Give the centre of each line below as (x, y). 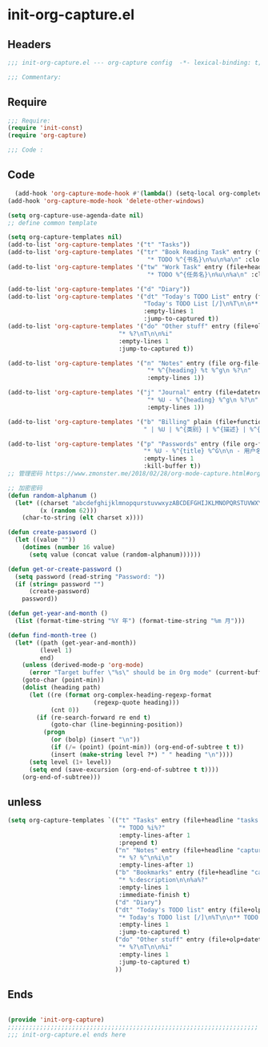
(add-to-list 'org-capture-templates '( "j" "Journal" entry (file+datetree (136, 393)
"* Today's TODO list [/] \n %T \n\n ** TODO (188, 917)
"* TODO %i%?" (142, 828)
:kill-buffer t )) (172, 467)
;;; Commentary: (34, 77)
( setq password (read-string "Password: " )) (90, 576)
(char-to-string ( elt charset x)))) (83, 518)
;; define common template (52, 223)
